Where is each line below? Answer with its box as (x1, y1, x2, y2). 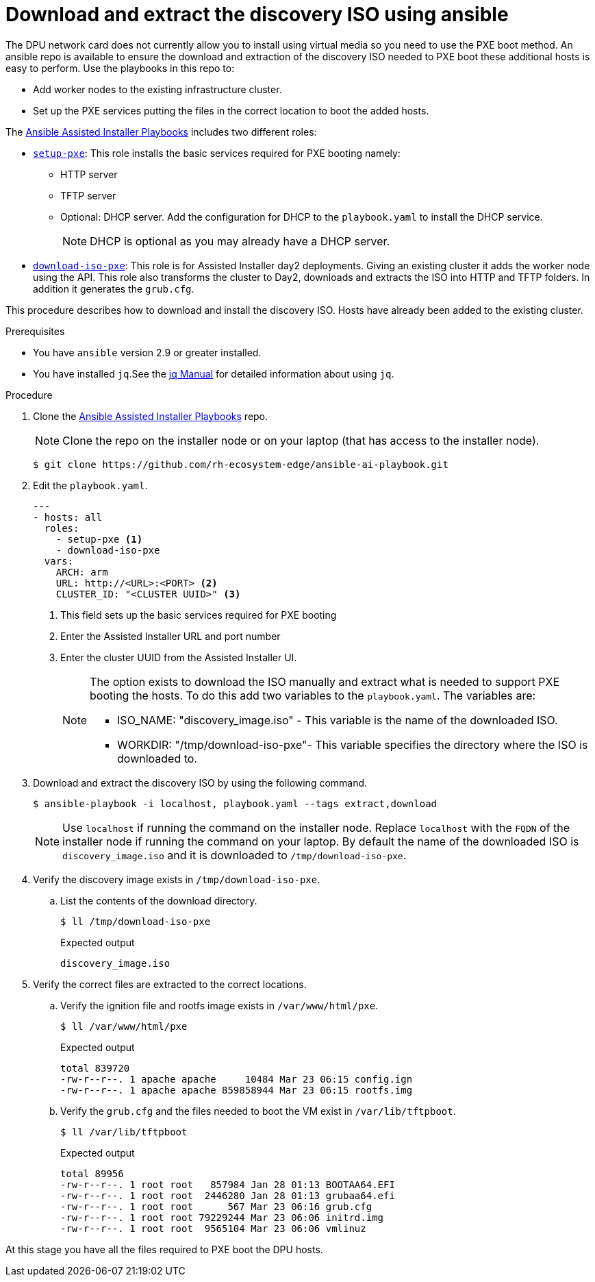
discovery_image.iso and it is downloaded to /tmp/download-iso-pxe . (62, 848, 407, 862)
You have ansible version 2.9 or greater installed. (33, 346, 262, 358)
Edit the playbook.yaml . (33, 479, 148, 491)
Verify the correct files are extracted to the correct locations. (33, 978, 307, 990)
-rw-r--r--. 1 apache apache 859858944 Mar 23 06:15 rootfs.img (60, 1084, 413, 1096)
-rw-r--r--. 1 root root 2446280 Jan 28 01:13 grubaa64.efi (60, 1189, 395, 1201)
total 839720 (60, 1062, 130, 1074)
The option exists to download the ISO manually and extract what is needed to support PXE (90, 674, 560, 689)
